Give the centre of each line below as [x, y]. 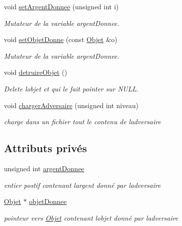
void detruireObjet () [36, 72]
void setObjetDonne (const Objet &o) [61, 39]
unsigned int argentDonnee [44, 168]
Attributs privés [45, 148]
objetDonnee [48, 201]
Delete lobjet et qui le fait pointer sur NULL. [71, 88]
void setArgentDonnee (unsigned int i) [61, 6]
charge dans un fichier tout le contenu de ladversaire [82, 122]
